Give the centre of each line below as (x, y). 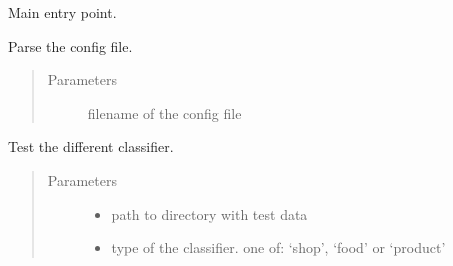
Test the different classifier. (91, 146)
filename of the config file (164, 112)
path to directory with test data (209, 213)
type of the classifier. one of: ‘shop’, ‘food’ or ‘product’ (278, 247)
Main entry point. (62, 12)
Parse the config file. (70, 45)
